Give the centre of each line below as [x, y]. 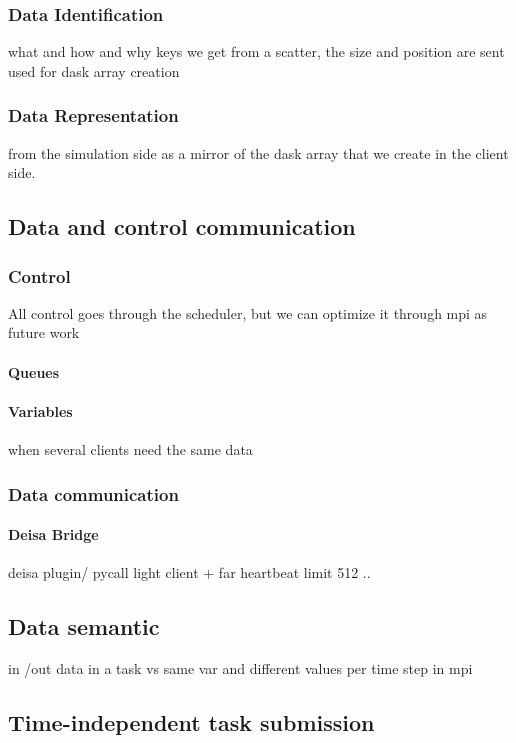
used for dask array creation [94, 70]
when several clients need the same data [130, 448]
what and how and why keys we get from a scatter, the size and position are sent [256, 51]
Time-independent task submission [191, 722]
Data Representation [93, 115]
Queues [34, 371]
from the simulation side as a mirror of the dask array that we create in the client [258, 152]
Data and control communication [182, 226]
